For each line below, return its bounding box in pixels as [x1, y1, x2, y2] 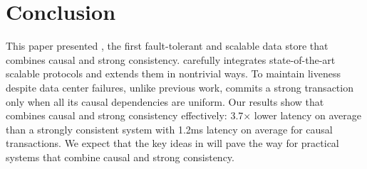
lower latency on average [254, 108, 362, 123]
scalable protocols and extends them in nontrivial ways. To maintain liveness [6, 66, 341, 81]
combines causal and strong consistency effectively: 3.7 [6, 108, 244, 123]
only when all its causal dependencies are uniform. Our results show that [6, 94, 324, 109]
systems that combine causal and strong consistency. [6, 149, 234, 164]
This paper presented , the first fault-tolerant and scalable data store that [6, 38, 329, 53]
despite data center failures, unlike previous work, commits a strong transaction [6, 80, 353, 94]
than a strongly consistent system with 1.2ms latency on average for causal [6, 121, 333, 136]
